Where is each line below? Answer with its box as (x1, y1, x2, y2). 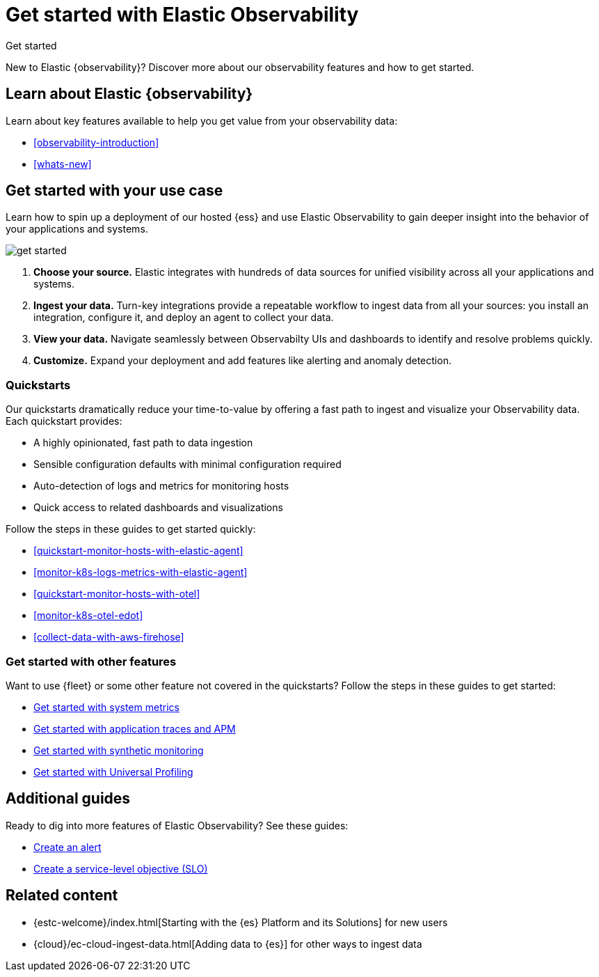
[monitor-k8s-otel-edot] (33, 609, 143, 622)
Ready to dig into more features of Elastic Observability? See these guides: (6, 819, 349, 831)
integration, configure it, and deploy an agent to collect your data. (33, 311, 334, 324)
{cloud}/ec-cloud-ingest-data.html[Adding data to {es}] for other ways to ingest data (33, 937, 422, 950)
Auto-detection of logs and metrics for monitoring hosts (33, 480, 289, 492)
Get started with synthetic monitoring (33, 744, 204, 756)
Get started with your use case (6, 182, 223, 200)
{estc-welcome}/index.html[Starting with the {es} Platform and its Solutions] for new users (33, 916, 448, 928)
